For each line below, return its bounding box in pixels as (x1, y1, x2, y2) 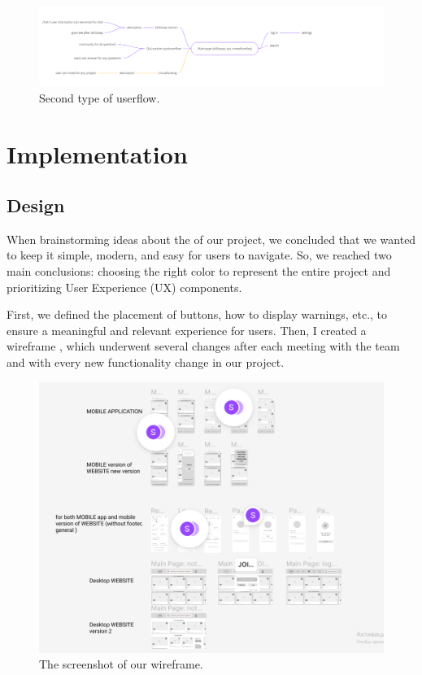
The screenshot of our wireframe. (39, 655, 203, 673)
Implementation (7, 137, 188, 170)
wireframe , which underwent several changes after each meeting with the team (7, 337, 400, 355)
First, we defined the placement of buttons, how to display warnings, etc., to (7, 306, 388, 323)
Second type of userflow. (39, 89, 160, 106)
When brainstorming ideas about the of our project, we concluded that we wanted (7, 230, 416, 247)
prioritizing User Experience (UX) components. (7, 278, 242, 295)
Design (7, 193, 65, 218)
